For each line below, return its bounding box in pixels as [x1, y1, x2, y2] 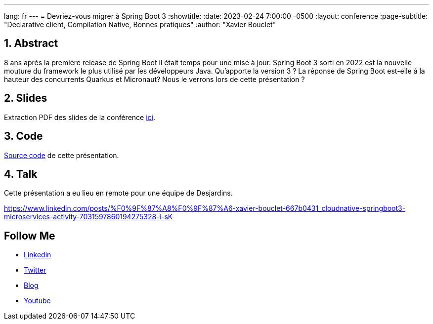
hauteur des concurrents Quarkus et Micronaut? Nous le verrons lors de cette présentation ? [4, 75, 305, 83]
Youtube [24, 296, 51, 305]
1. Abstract [4, 37, 58, 50]
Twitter [24, 266, 46, 275]
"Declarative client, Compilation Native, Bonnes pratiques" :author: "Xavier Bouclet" [4, 20, 276, 29]
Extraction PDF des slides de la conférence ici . [4, 113, 156, 121]
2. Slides [4, 92, 47, 105]
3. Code [4, 130, 43, 143]
